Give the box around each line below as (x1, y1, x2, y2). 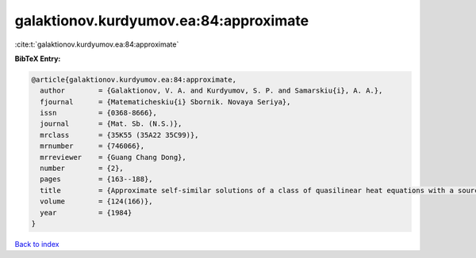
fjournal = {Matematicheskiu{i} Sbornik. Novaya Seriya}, (40, 97, 291, 106)
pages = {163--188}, (40, 175, 154, 184)
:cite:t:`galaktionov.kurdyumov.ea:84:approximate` (14, 40, 179, 49)
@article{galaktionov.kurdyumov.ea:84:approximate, (31, 75, 237, 84)
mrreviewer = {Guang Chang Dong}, (40, 153, 186, 161)
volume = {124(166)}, (40, 197, 154, 206)
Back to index (14, 239, 59, 249)
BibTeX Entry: (14, 54, 61, 63)
